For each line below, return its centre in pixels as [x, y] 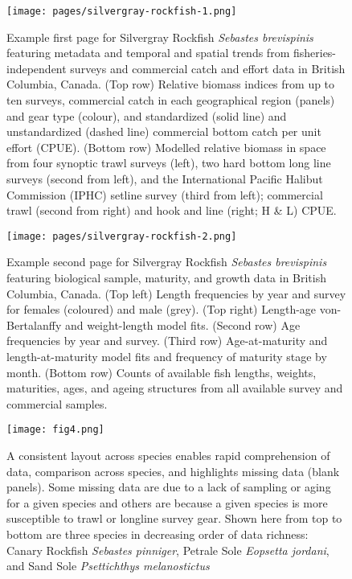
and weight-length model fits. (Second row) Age [182, 324]
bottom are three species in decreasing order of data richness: [158, 534]
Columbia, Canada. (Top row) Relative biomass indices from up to [171, 84]
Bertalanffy [34, 324]
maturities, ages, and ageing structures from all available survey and [175, 388]
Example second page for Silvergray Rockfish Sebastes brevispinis [167, 262]
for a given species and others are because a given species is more [167, 502]
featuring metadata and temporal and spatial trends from [148, 53]
